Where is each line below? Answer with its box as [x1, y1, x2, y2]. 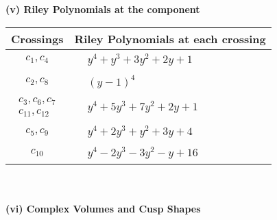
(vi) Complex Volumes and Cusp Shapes [5, 201, 201, 216]
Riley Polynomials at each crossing [74, 30, 266, 47]
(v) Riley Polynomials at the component [5, 2, 200, 16]
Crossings [11, 30, 64, 47]
